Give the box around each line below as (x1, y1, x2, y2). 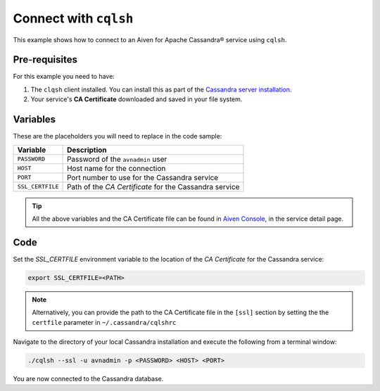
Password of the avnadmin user (67, 154, 167, 164)
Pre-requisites (13, 53, 77, 66)
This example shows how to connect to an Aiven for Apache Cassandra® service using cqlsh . (13, 35, 287, 44)
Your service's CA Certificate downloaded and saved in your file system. (30, 95, 243, 103)
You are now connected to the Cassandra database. (13, 374, 164, 383)
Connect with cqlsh (13, 11, 134, 26)
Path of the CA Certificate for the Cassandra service (67, 181, 240, 191)
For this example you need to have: (13, 72, 115, 81)
